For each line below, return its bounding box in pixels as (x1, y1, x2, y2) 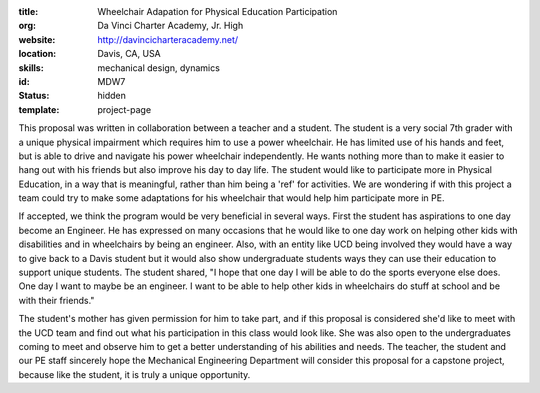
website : (18, 33, 56, 45)
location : (18, 48, 57, 60)
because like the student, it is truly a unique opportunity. (18, 368, 251, 380)
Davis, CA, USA (97, 48, 162, 60)
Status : (18, 90, 50, 102)
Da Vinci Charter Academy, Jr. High (97, 20, 244, 32)
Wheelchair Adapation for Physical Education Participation (97, 6, 338, 17)
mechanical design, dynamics (97, 61, 220, 74)
